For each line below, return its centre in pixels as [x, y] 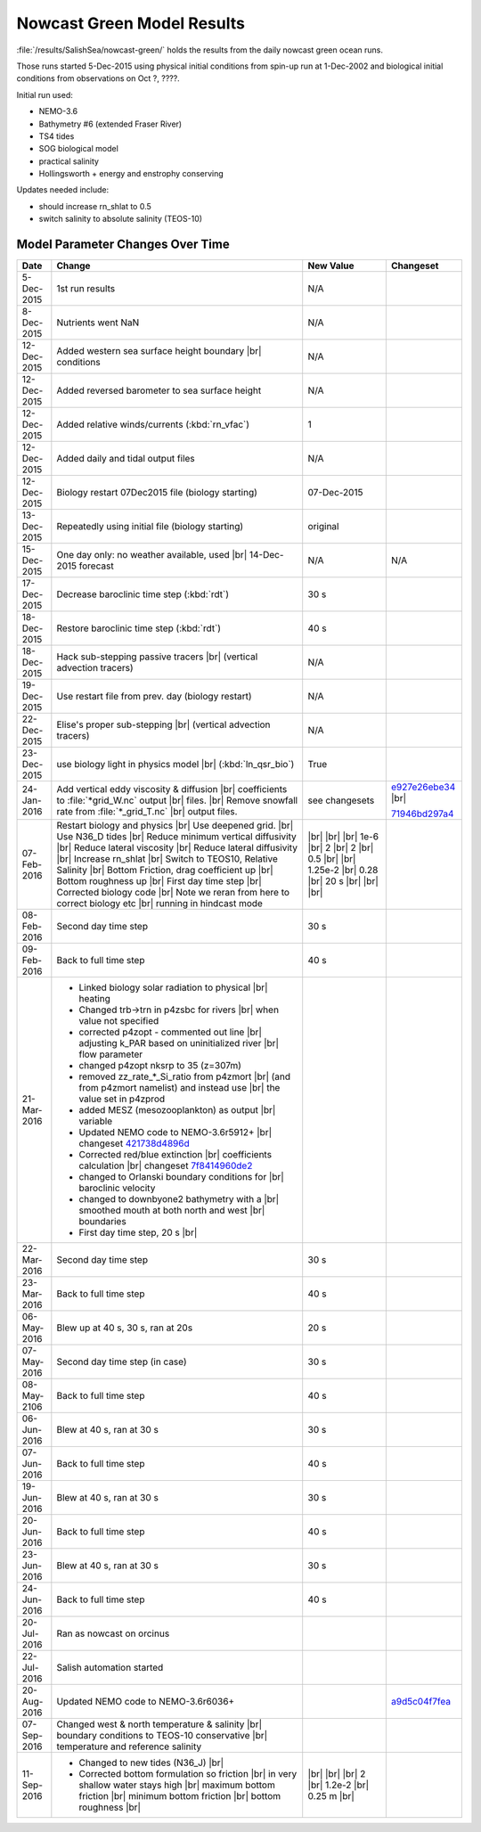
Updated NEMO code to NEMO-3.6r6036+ [146, 1702]
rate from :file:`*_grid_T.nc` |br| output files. [147, 812]
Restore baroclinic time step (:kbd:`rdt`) [139, 628]
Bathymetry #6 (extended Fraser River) [110, 124]
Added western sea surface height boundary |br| [159, 351]
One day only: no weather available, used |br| [152, 555]
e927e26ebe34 [423, 787]
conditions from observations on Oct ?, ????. [98, 78]
